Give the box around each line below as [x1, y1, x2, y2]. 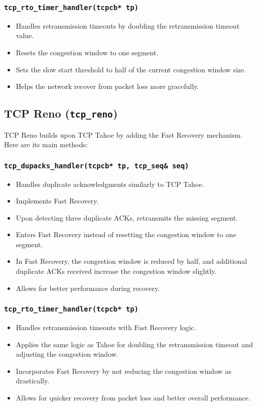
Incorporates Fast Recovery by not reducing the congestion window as [16, 365, 231, 376]
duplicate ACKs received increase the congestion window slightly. [16, 266, 217, 276]
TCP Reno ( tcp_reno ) [4, 106, 118, 121]
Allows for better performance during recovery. [16, 282, 160, 293]
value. [16, 30, 34, 41]
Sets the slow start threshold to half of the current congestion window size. [16, 64, 246, 74]
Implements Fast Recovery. [16, 195, 99, 206]
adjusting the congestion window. [16, 349, 118, 359]
